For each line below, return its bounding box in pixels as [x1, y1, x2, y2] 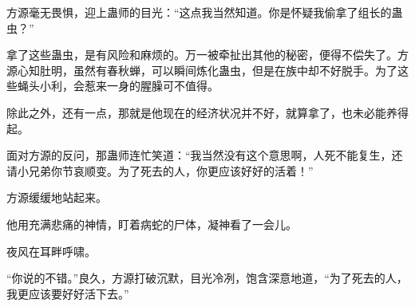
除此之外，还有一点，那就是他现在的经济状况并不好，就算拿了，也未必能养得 [6, 104, 409, 120]
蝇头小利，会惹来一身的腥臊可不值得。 [17, 77, 219, 94]
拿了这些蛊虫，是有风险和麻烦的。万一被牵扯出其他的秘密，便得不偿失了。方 [6, 46, 409, 63]
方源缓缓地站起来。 [6, 189, 107, 206]
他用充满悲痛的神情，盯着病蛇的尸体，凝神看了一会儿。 [6, 215, 297, 232]
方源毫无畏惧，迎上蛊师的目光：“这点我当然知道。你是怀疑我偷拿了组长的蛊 [6, 4, 403, 20]
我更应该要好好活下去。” [6, 285, 129, 301]
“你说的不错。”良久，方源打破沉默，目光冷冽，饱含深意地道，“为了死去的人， [6, 270, 408, 286]
